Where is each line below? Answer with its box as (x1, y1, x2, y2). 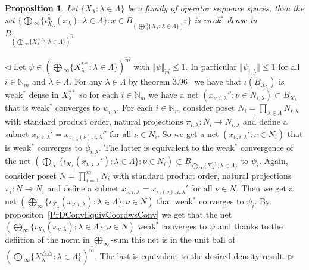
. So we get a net (157, 127, 219, 139)
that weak (157, 194, 193, 207)
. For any (69, 75, 102, 88)
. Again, (258, 154, 288, 167)
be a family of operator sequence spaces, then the (127, 2, 304, 14)
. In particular (185, 60, 237, 73)
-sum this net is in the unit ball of (111, 232, 235, 245)
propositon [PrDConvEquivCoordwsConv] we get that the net (5, 207, 232, 220)
